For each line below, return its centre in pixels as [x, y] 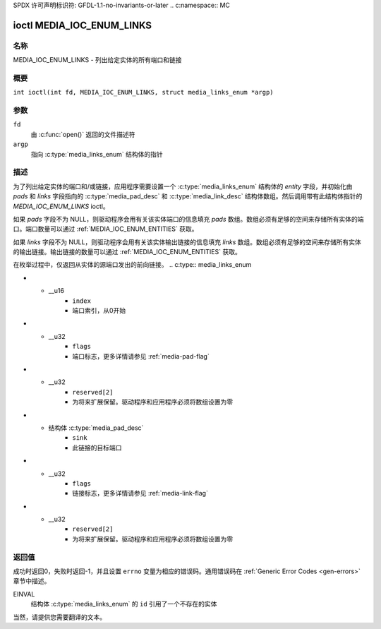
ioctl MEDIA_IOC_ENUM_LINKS [82, 25]
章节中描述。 [32, 581]
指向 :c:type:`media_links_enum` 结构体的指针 [97, 154]
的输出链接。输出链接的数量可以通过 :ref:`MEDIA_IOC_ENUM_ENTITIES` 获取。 [127, 252]
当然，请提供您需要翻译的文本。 [59, 617]
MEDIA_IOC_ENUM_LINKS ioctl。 [61, 206]
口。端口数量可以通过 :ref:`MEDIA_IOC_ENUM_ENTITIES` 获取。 [105, 229]
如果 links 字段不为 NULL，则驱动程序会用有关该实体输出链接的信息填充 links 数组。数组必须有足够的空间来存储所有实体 [187, 242]
